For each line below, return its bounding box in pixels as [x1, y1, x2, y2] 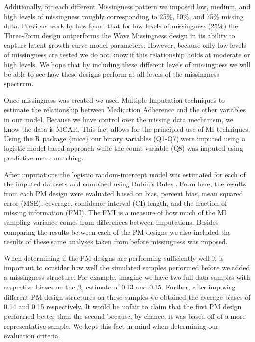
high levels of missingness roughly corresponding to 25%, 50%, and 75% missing [4, 11, 244, 21]
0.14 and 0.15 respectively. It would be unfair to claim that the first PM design [4, 301, 242, 312]
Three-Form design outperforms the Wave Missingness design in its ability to [4, 30, 235, 40]
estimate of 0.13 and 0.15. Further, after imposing [86, 282, 236, 292]
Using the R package [4, 133, 66, 143]
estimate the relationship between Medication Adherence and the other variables [4, 104, 246, 114]
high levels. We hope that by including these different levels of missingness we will [4, 59, 251, 69]
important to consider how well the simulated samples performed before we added [4, 262, 250, 272]
